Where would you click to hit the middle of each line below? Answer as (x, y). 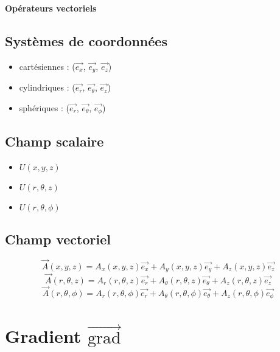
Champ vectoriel (58, 239)
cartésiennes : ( (47, 66)
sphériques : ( (44, 107)
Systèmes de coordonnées (86, 40)
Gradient (43, 336)
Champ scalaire (54, 141)
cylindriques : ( (47, 87)
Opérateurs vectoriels (51, 8)
